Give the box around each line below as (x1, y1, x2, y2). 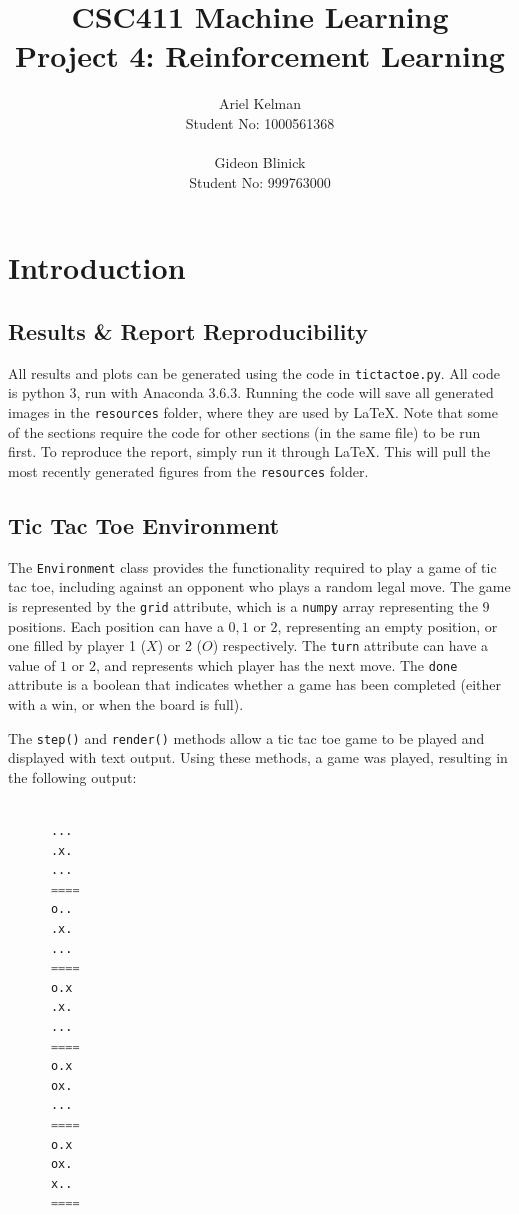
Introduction (8, 247, 186, 288)
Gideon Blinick (214, 152, 306, 173)
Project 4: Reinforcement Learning (15, 35, 505, 76)
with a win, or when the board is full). (8, 694, 244, 715)
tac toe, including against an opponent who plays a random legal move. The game (8, 576, 511, 597)
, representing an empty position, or (277, 615, 498, 636)
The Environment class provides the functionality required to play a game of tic (8, 556, 497, 577)
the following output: (8, 766, 137, 787)
